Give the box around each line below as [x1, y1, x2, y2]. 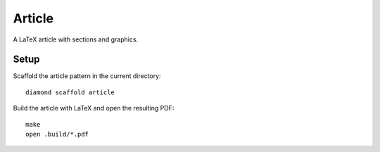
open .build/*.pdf [25, 130, 89, 139]
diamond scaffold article [25, 88, 115, 96]
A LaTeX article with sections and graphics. [13, 35, 139, 44]
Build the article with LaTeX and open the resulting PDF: [13, 104, 175, 113]
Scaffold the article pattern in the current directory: [13, 72, 161, 80]
